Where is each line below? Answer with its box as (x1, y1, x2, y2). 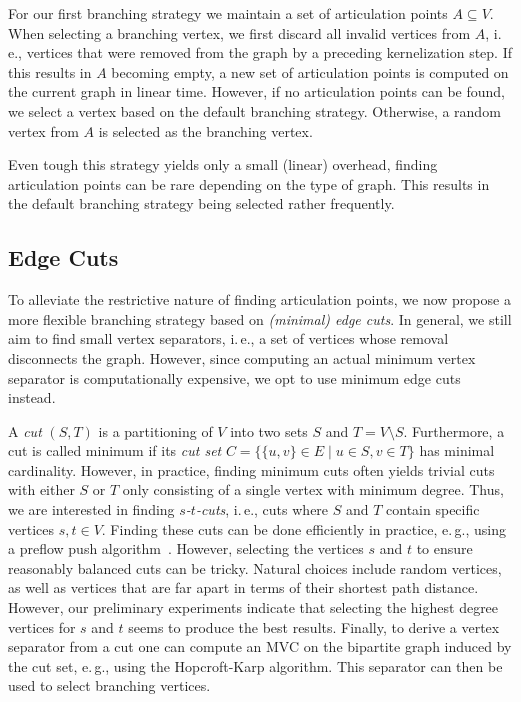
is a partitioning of (98, 420, 213, 441)
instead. (8, 387, 56, 408)
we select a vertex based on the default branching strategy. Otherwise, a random (8, 100, 501, 121)
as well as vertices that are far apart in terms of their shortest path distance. (8, 577, 479, 598)
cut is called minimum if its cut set (8, 440, 222, 461)
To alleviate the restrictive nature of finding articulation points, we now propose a (8, 289, 511, 310)
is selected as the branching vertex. (98, 120, 313, 141)
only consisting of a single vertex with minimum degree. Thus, (122, 479, 504, 500)
